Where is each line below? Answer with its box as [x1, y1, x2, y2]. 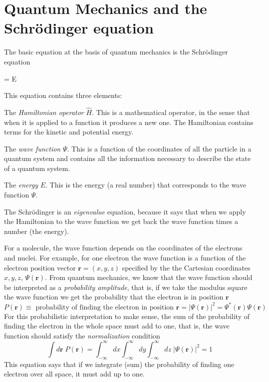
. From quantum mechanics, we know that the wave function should [45, 272, 253, 282]
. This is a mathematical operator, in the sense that [92, 106, 250, 117]
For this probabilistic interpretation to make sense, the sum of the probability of [4, 310, 250, 321]
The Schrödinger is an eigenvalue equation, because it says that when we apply [4, 206, 246, 216]
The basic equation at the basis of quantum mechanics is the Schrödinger [4, 46, 228, 57]
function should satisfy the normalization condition [4, 330, 160, 340]
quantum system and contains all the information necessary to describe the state [4, 153, 251, 163]
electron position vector [4, 262, 76, 272]
